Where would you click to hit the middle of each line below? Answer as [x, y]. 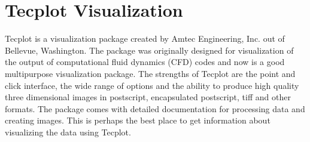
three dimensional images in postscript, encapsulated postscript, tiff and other [148, 97]
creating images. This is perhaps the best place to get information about [138, 120]
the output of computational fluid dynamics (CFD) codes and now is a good [145, 62]
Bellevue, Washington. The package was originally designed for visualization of [149, 50]
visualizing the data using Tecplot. [68, 132]
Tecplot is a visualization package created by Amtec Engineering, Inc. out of [145, 38]
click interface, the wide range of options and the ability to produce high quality [152, 85]
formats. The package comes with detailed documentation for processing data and [155, 108]
